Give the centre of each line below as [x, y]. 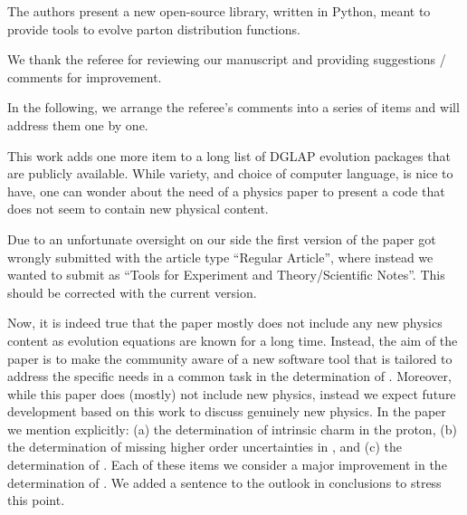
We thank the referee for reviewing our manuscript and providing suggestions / [227, 59]
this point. [36, 500]
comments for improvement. [85, 76]
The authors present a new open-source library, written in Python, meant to [219, 11]
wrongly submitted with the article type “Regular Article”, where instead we [220, 257]
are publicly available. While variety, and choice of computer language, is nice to [230, 173]
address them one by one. [78, 124]
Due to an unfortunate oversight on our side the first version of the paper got [222, 238]
